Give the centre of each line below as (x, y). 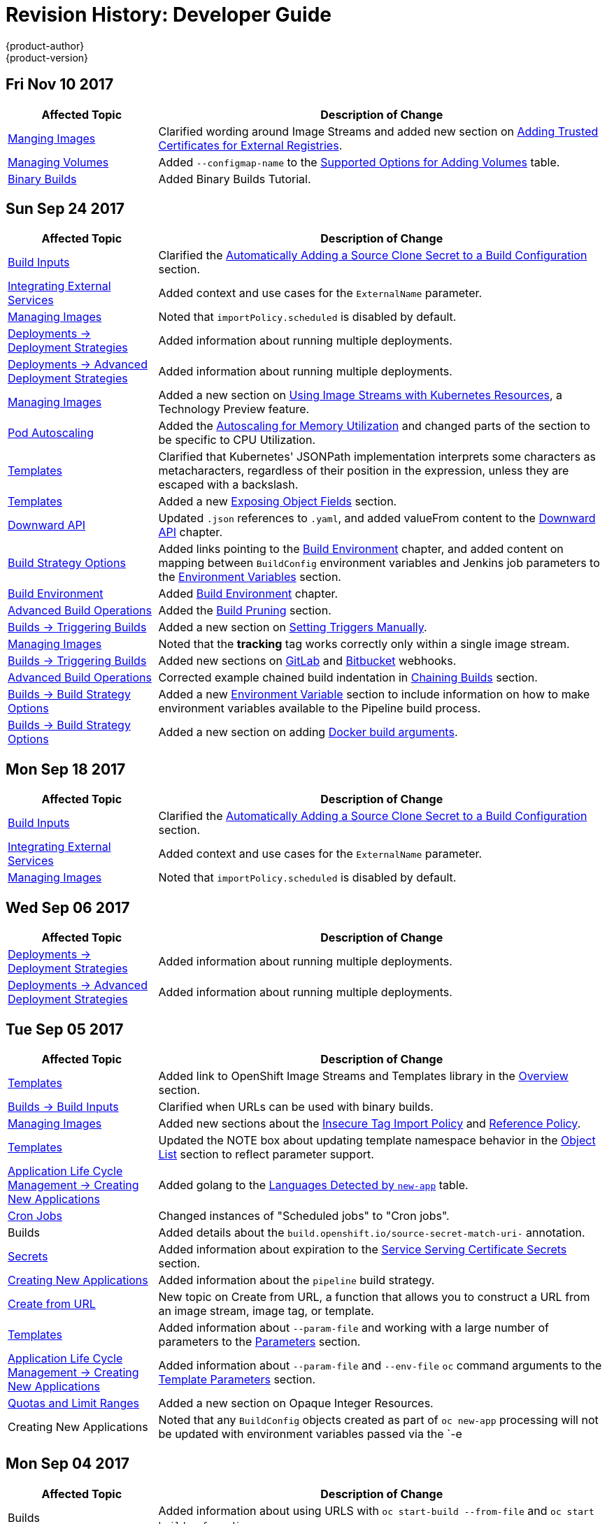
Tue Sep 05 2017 (65, 1029)
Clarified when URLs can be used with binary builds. (296, 1106)
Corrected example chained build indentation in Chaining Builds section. (348, 678)
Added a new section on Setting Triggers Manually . (293, 627)
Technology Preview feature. (234, 409)
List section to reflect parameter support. (266, 1154)
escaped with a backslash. (228, 485)
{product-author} (45, 45)
